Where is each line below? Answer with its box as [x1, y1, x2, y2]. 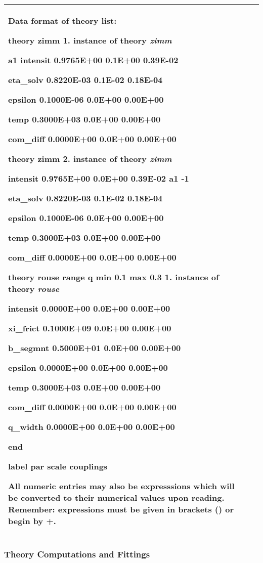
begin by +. [8, 515, 56, 527]
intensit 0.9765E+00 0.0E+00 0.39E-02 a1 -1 [8, 172, 189, 184]
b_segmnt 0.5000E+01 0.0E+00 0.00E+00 [8, 342, 181, 354]
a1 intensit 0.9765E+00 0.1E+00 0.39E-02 [8, 54, 179, 66]
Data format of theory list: [8, 15, 117, 26]
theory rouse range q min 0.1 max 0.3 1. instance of [8, 271, 219, 283]
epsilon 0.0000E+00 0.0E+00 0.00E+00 [8, 362, 168, 373]
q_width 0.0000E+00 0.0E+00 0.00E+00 [8, 421, 175, 432]
